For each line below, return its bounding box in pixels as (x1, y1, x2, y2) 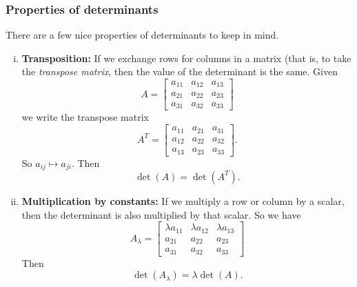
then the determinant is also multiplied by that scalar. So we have (21, 207, 301, 221)
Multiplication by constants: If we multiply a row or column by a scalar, (21, 193, 345, 208)
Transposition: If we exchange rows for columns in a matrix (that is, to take (21, 50, 351, 65)
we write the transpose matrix (21, 110, 149, 124)
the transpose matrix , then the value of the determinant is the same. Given (21, 64, 338, 79)
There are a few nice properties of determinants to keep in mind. (6, 28, 279, 42)
